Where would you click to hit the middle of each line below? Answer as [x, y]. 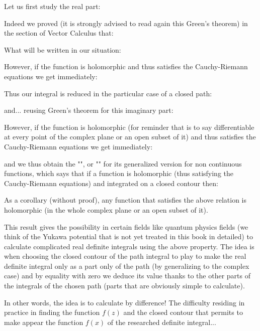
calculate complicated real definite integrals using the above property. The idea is [129, 246]
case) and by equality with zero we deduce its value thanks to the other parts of [127, 276]
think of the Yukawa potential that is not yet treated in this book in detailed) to [128, 236]
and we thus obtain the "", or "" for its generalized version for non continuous [123, 163]
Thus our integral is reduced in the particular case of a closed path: [108, 93]
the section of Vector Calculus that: [59, 33]
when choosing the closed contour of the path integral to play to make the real [125, 256]
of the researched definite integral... [162, 322]
